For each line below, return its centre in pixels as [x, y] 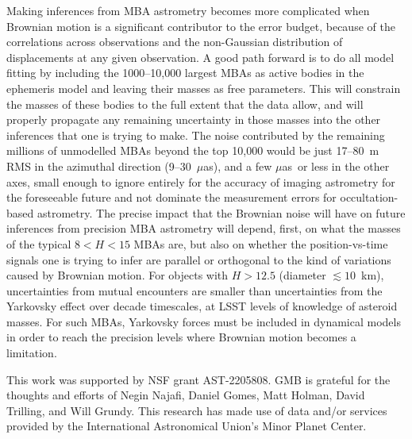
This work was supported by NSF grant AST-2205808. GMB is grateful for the [198, 379]
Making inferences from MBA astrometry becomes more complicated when [188, 10]
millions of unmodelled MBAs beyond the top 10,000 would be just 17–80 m [193, 150]
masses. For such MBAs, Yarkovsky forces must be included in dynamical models [204, 321]
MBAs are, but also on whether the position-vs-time [261, 243]
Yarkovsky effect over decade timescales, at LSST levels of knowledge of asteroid [202, 306]
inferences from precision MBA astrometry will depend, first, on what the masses [204, 228]
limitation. [32, 353]
